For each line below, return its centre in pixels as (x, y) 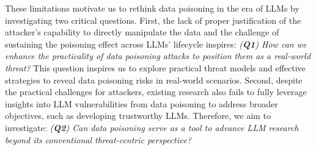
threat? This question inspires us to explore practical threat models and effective (155, 67)
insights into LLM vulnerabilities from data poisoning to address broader (141, 103)
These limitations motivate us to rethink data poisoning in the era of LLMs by (152, 8)
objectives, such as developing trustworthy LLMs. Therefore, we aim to (138, 116)
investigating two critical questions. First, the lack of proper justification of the (153, 20)
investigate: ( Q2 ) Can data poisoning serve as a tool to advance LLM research (152, 127)
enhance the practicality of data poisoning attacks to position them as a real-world (158, 56)
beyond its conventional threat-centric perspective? (98, 139)
